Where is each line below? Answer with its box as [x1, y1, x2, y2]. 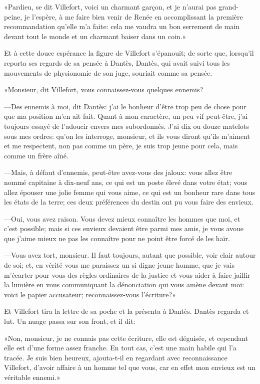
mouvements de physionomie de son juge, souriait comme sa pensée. [4, 67, 212, 78]
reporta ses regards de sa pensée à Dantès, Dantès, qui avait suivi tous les [4, 57, 230, 68]
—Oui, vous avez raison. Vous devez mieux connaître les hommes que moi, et [4, 213, 240, 224]
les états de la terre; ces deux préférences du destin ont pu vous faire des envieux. [4, 197, 253, 207]
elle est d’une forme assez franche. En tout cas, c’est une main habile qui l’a [4, 342, 236, 353]
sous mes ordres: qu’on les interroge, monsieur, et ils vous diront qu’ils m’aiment [4, 130, 250, 141]
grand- [218, 2, 238, 12]
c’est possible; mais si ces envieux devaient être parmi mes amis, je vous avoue [4, 223, 243, 234]
